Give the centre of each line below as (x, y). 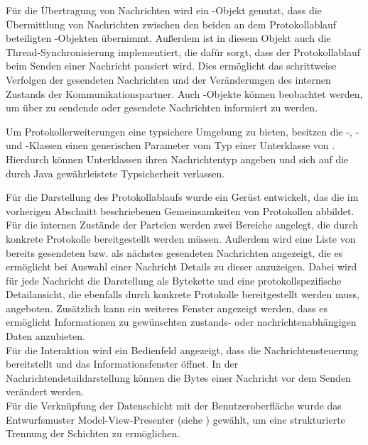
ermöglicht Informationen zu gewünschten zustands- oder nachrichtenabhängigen (181, 322)
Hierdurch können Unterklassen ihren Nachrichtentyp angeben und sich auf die (177, 159)
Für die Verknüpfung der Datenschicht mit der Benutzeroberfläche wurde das (174, 406)
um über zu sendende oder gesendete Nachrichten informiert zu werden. (162, 108)
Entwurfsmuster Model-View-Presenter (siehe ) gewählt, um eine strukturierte (175, 419)
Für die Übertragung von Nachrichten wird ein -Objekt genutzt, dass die (164, 10)
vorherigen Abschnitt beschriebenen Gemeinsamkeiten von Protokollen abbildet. (180, 210)
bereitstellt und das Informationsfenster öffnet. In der (122, 364)
